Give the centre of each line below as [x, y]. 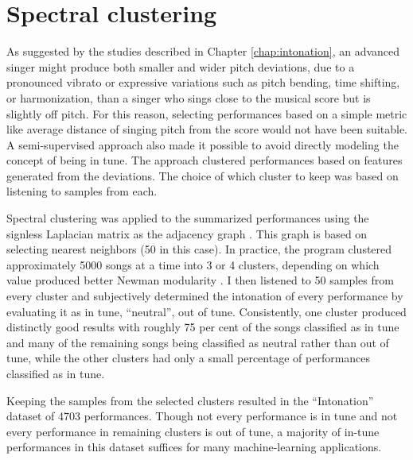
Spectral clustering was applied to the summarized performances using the [188, 218]
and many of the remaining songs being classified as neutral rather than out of [198, 342]
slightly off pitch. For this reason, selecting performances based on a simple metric [207, 113]
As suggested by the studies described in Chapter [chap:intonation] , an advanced [203, 51]
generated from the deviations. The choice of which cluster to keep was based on [203, 175]
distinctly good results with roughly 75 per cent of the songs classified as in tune [203, 327]
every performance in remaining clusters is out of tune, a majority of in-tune [193, 431]
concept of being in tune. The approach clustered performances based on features [205, 160]
